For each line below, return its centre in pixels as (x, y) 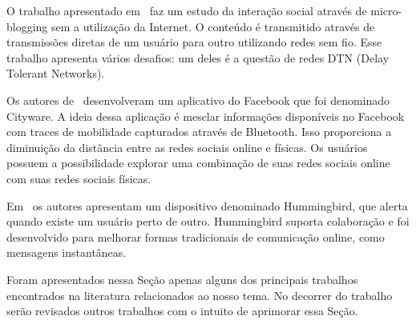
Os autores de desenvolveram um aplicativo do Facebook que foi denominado (198, 100)
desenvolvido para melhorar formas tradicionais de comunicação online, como (196, 236)
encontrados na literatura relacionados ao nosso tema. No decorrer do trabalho (200, 295)
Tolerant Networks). (56, 73)
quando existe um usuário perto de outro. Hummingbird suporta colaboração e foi (208, 221)
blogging (27, 26)
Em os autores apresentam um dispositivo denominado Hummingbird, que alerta (207, 205)
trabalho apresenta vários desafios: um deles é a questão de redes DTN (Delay (198, 57)
